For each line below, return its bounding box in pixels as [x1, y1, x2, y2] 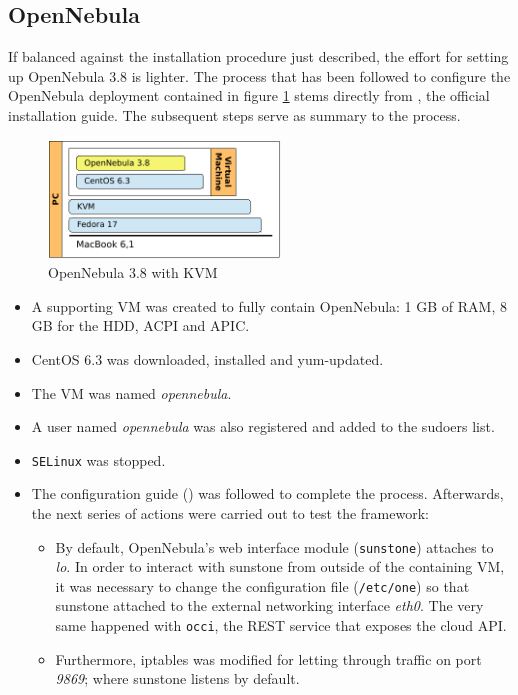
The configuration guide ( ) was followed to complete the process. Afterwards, [31, 483, 504, 504]
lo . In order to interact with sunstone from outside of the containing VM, [55, 556, 505, 577]
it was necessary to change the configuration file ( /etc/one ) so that [55, 575, 470, 596]
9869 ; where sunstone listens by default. [55, 668, 300, 689]
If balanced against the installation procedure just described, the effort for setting [8, 46, 509, 67]
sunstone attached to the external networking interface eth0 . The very [55, 595, 484, 616]
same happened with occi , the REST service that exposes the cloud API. [55, 615, 507, 636]
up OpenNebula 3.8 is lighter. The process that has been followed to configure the [8, 65, 511, 86]
